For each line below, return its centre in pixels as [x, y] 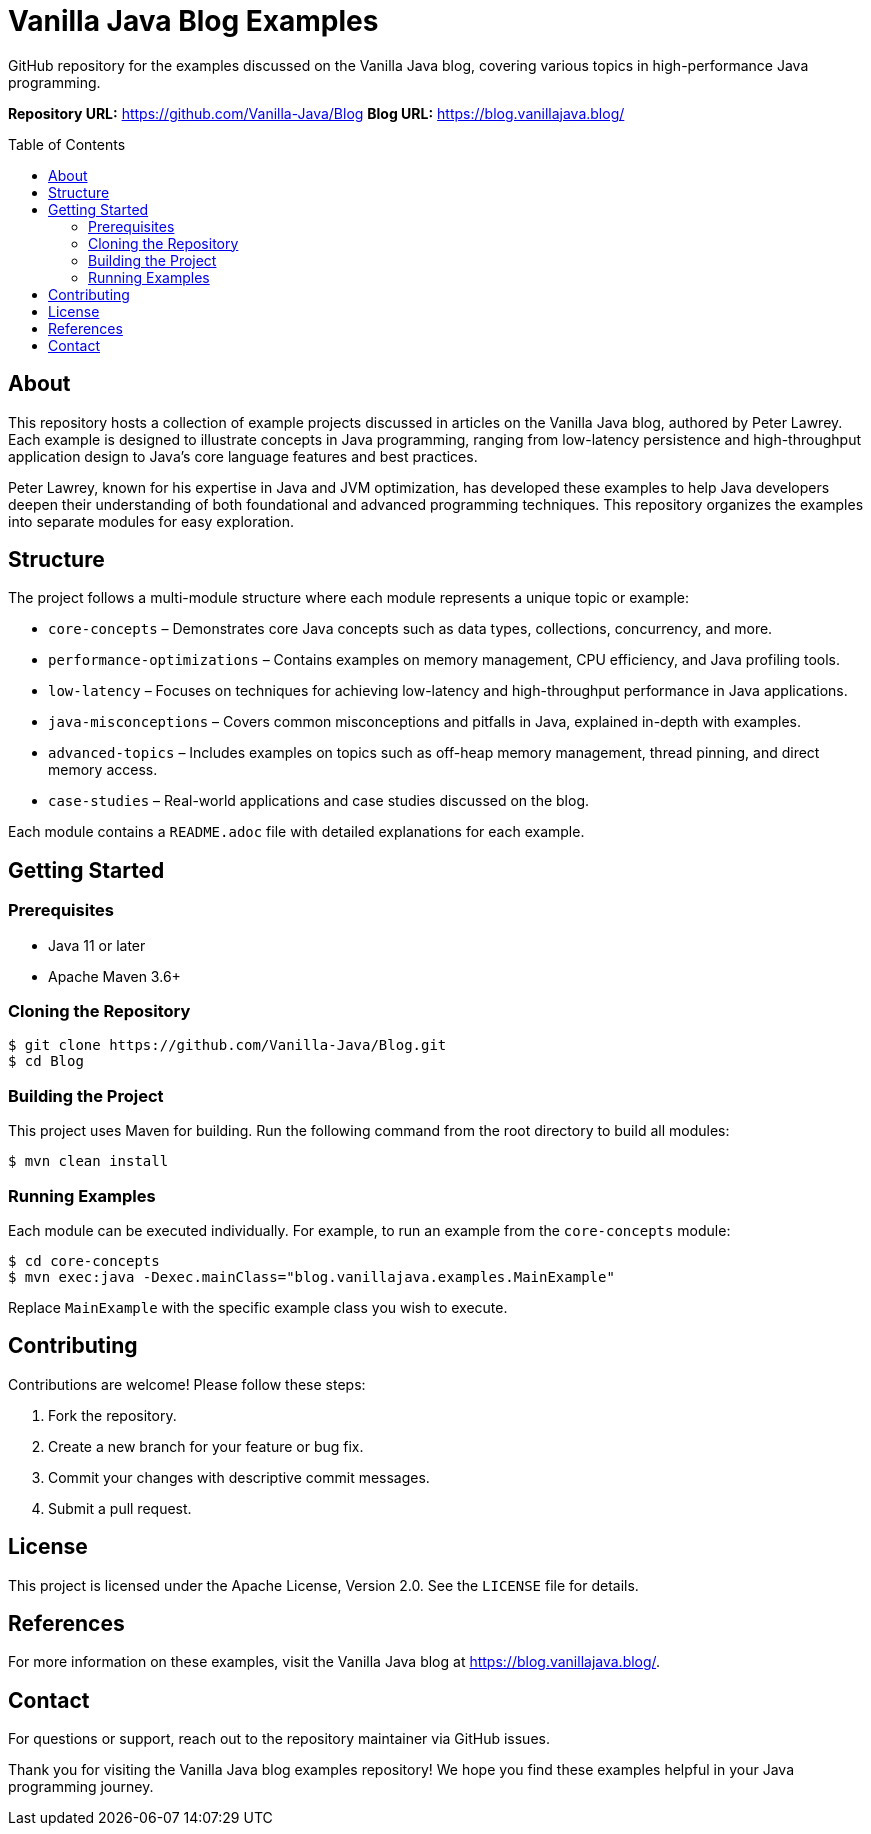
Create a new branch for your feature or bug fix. [206, 1446]
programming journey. [81, 1787]
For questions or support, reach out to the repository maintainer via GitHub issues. [279, 1739]
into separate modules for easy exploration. [151, 521]
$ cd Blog [46, 1061]
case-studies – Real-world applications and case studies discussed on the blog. [319, 801]
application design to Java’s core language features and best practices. [243, 456]
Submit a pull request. [120, 1508]
